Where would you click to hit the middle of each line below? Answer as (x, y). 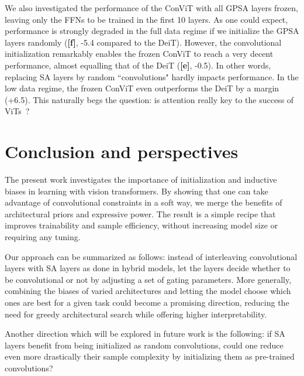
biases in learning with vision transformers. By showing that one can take (137, 191)
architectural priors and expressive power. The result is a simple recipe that (140, 213)
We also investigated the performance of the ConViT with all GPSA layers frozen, (151, 8)
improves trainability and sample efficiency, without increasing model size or (141, 225)
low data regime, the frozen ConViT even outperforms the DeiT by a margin (142, 88)
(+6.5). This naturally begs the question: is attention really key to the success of (149, 99)
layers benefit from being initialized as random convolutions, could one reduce (144, 345)
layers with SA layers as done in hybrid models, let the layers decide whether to (148, 268)
